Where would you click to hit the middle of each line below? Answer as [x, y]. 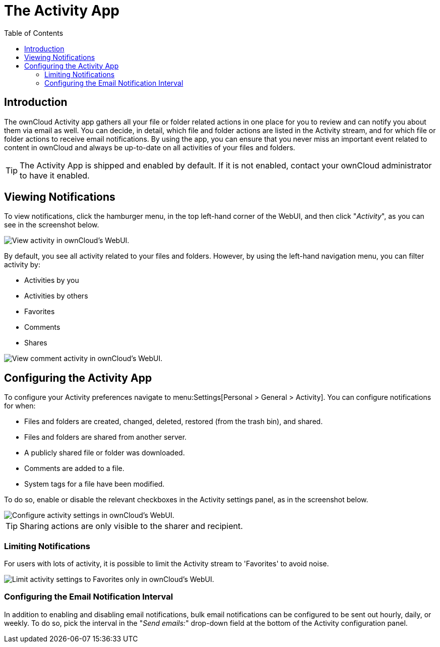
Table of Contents [34, 33]
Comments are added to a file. [74, 468]
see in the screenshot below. [52, 225]
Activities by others [56, 296]
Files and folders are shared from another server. [106, 437]
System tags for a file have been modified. [95, 484]
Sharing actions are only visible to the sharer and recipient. [131, 526]
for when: [20, 406]
